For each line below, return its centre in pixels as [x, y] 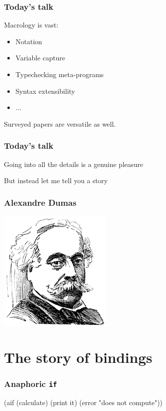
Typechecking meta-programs [59, 74]
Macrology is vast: [31, 25]
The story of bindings [78, 357]
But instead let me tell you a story [56, 180]
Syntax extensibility [45, 91]
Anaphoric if [31, 383]
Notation [29, 41]
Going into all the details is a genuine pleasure [74, 164]
